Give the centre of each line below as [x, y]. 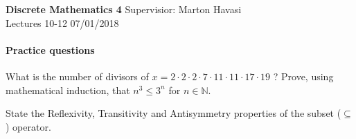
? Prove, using [303, 76]
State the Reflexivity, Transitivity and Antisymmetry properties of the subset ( [173, 113]
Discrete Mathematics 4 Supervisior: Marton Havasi [124, 9]
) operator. [28, 126]
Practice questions [50, 49]
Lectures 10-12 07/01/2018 [62, 22]
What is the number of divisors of [77, 76]
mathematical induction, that [68, 90]
